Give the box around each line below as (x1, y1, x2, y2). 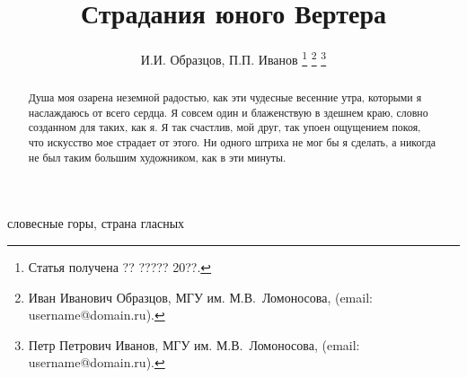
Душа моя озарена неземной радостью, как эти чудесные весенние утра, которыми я (28, 90, 422, 105)
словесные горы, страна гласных (7, 214, 185, 233)
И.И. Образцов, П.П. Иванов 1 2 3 (140, 48, 327, 68)
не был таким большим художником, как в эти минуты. (28, 149, 286, 164)
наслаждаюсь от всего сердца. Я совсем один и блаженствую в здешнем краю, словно (28, 104, 428, 119)
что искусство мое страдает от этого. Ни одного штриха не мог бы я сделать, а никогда (28, 135, 436, 150)
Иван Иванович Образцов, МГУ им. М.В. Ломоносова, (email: (28, 287, 373, 306)
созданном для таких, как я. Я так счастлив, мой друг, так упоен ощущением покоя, (28, 119, 421, 135)
